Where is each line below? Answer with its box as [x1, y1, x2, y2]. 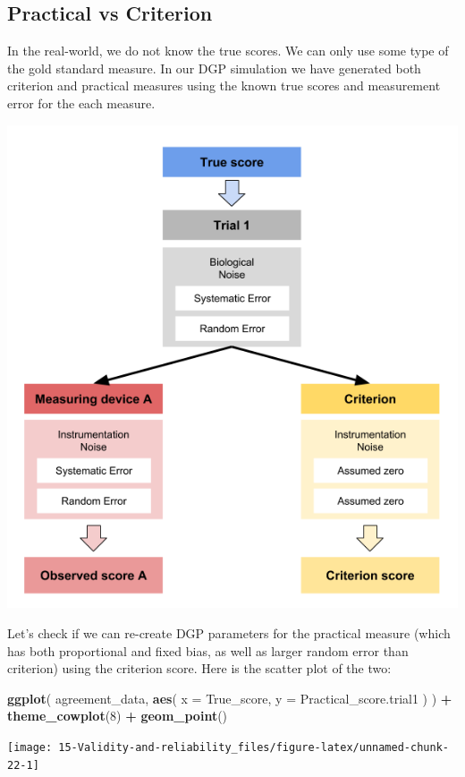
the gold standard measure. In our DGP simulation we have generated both [7, 58, 421, 77]
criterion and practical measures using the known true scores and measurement [7, 76, 441, 95]
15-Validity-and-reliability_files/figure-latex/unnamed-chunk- [58, 740, 449, 754]
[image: [7, 740, 53, 754]
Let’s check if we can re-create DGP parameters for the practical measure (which [7, 623, 451, 642]
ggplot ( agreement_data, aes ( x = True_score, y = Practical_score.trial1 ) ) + [7, 688, 452, 707]
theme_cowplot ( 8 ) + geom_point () [7, 706, 228, 725]
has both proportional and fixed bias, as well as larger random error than [7, 641, 409, 660]
